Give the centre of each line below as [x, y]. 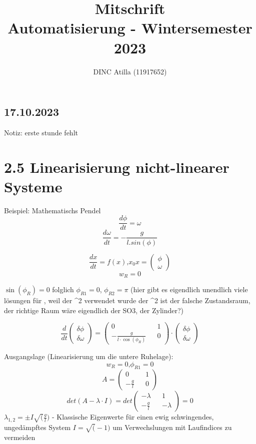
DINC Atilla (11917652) [130, 71]
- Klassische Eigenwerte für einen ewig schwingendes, [133, 417]
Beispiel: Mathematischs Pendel [52, 210]
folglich [63, 289]
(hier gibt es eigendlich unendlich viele [189, 289]
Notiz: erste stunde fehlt [41, 132]
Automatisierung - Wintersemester [130, 28]
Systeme [33, 186]
